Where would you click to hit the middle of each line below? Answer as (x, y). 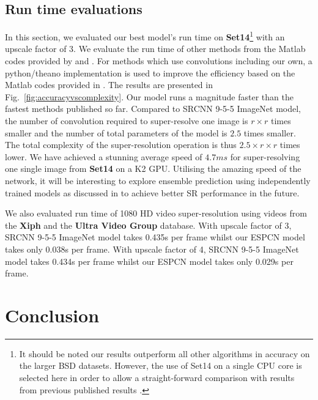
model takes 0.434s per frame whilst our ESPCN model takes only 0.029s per (149, 261)
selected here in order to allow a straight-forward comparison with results (157, 378)
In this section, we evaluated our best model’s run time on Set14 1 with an (145, 36)
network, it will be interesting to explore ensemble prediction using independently (158, 180)
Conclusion (52, 315)
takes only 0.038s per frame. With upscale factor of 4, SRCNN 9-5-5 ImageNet (152, 249)
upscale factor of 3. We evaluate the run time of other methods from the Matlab (155, 49)
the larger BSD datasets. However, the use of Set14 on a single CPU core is (161, 365)
